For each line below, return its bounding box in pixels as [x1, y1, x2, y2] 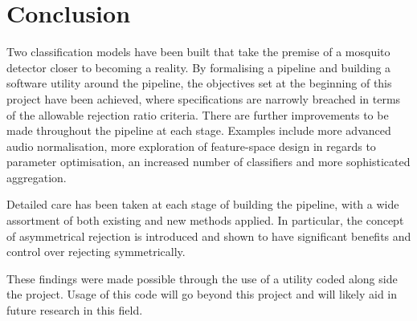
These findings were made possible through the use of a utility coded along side [6, 270, 398, 286]
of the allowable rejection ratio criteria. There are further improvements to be [6, 106, 389, 123]
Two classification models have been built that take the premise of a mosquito [6, 43, 390, 60]
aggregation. [6, 169, 67, 185]
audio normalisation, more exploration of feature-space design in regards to [6, 137, 376, 154]
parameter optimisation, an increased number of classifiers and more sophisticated [6, 153, 411, 170]
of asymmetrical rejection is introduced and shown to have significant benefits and [6, 227, 411, 244]
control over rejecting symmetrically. [6, 243, 186, 260]
